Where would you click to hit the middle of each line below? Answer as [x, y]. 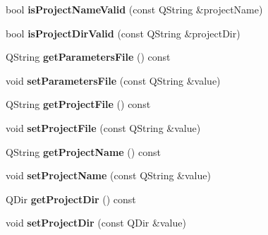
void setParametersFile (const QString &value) [113, 80]
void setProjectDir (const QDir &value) [96, 223]
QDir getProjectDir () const [71, 199]
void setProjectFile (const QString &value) [103, 127]
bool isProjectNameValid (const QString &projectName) [134, 9]
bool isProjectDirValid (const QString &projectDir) [123, 33]
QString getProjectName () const [83, 151]
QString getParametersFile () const [88, 57]
